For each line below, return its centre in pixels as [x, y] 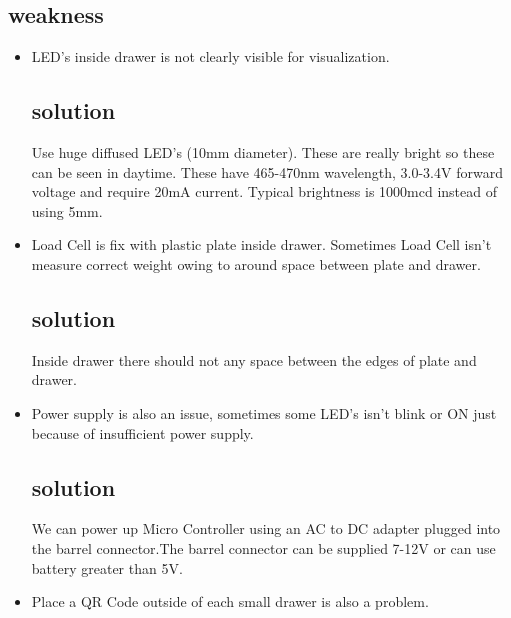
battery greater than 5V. [107, 567]
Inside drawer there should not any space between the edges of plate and [254, 359]
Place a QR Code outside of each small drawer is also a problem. [230, 601]
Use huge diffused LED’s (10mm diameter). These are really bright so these [263, 152]
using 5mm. [67, 210]
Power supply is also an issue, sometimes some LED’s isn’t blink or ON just [264, 412]
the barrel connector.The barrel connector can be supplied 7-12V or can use [263, 547]
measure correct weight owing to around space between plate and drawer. [256, 263]
